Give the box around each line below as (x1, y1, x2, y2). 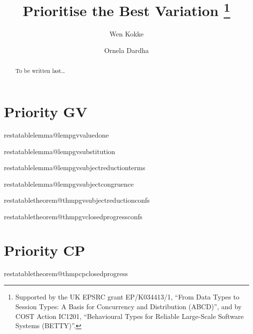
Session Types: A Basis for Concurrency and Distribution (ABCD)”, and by (15, 301, 242, 311)
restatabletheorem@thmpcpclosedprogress (4, 268, 128, 278)
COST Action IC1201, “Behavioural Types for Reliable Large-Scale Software (15, 311, 244, 321)
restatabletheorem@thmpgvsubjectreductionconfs (4, 195, 150, 205)
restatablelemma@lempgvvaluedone (4, 130, 109, 140)
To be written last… (15, 67, 65, 75)
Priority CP (4, 240, 86, 260)
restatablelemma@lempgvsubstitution (4, 146, 115, 156)
